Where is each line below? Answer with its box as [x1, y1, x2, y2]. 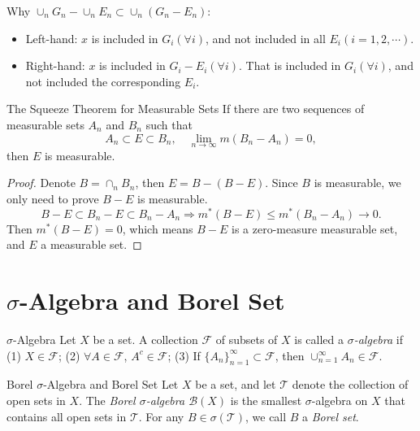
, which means [122, 220, 193, 237]
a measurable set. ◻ [41, 236, 142, 253]
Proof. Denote [6, 174, 76, 191]
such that [145, 115, 193, 133]
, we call [245, 407, 287, 424]
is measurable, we [314, 174, 401, 191]
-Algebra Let [13, 330, 76, 347]
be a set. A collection [93, 330, 198, 347]
